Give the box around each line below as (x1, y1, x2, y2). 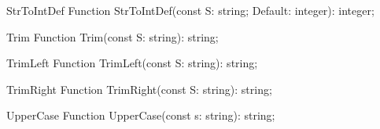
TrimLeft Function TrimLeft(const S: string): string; (6, 55, 258, 71)
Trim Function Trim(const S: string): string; (6, 28, 219, 45)
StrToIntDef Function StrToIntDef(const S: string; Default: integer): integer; (6, 2, 374, 18)
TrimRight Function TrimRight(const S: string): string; (6, 81, 272, 97)
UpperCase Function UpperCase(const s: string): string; (6, 107, 275, 124)
